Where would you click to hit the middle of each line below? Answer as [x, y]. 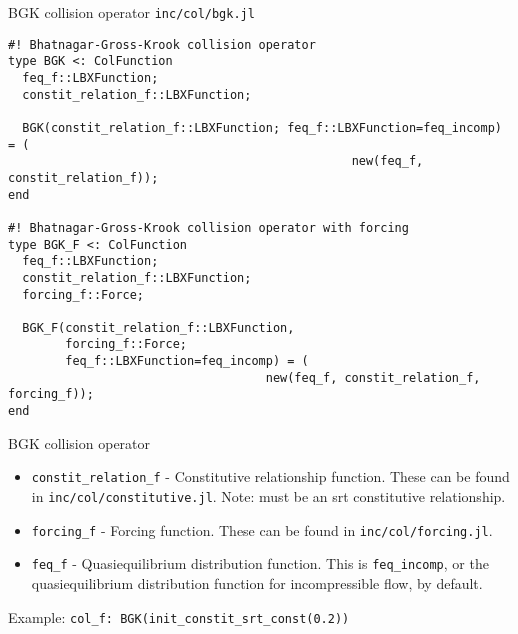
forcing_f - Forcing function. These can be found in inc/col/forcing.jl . [262, 529]
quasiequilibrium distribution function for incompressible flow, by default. [257, 582]
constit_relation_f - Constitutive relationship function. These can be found [270, 476]
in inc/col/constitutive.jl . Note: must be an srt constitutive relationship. [268, 496]
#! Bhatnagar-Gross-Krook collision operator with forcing [208, 227]
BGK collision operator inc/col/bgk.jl [131, 12]
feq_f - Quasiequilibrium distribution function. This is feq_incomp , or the [260, 563]
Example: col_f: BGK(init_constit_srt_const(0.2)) [179, 616]
